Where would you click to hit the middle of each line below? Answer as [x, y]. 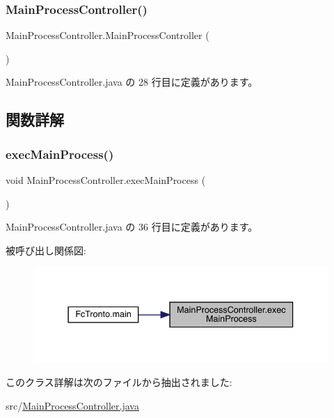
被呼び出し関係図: [46, 250]
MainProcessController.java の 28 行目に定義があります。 [132, 82]
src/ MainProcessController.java [72, 406]
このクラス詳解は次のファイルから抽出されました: [119, 382]
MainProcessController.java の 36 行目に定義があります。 [132, 227]
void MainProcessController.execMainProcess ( [106, 180]
